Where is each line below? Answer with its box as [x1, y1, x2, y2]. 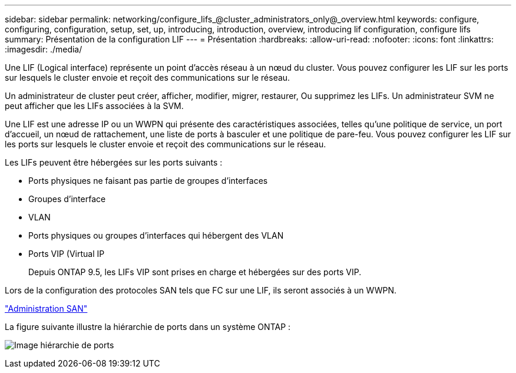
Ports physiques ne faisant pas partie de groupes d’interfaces [28, 176, 268, 186]
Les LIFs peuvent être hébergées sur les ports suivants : [5, 157, 223, 167]
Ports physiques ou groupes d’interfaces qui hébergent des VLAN [28, 230, 284, 240]
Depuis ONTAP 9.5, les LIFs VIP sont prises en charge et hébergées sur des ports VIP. [28, 267, 362, 277]
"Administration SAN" [5, 303, 88, 313]
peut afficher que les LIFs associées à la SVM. [5, 101, 184, 111]
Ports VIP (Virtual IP [28, 249, 105, 259]
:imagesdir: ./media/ [5, 44, 82, 54]
